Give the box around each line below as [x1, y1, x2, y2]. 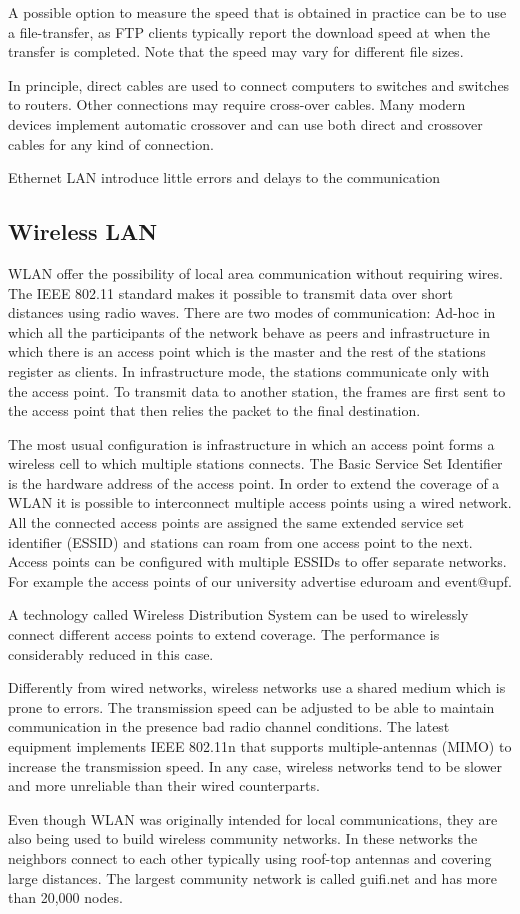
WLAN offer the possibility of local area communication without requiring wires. [8, 262, 503, 283]
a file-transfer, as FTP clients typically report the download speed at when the [8, 21, 490, 42]
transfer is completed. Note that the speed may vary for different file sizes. [8, 41, 464, 62]
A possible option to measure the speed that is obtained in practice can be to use [8, 2, 507, 22]
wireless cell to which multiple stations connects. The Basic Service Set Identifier [8, 453, 503, 474]
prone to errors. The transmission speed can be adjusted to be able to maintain [8, 696, 495, 717]
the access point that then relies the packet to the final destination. [8, 400, 421, 421]
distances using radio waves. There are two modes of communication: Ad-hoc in [8, 302, 496, 323]
